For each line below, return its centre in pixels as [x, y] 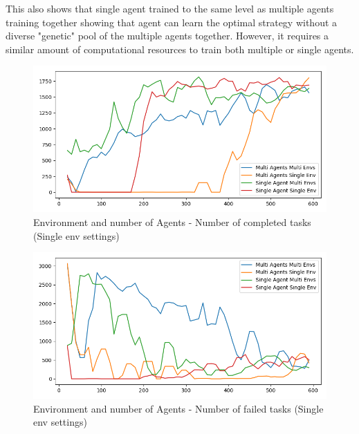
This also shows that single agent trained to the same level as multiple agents [170, 8]
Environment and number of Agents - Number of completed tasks [172, 221]
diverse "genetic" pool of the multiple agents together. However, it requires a [167, 36]
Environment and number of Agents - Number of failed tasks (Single [178, 408]
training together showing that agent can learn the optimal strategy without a [172, 22]
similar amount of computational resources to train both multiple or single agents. [180, 49]
